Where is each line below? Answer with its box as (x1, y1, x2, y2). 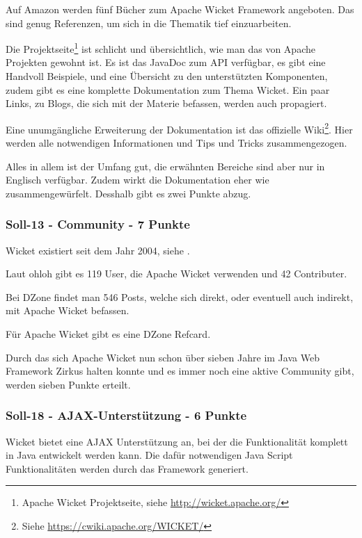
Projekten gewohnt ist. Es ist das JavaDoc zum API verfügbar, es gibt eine (6, 55, 326, 70)
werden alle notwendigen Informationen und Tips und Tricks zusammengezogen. (6, 136, 347, 150)
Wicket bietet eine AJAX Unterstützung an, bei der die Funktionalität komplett (6, 434, 348, 448)
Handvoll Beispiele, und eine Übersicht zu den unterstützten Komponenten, (6, 69, 328, 83)
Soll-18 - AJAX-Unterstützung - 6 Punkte (6, 407, 247, 424)
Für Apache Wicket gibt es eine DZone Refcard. (6, 327, 211, 341)
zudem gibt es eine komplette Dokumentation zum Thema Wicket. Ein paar (6, 82, 330, 97)
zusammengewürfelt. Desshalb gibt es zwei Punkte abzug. (6, 186, 251, 200)
